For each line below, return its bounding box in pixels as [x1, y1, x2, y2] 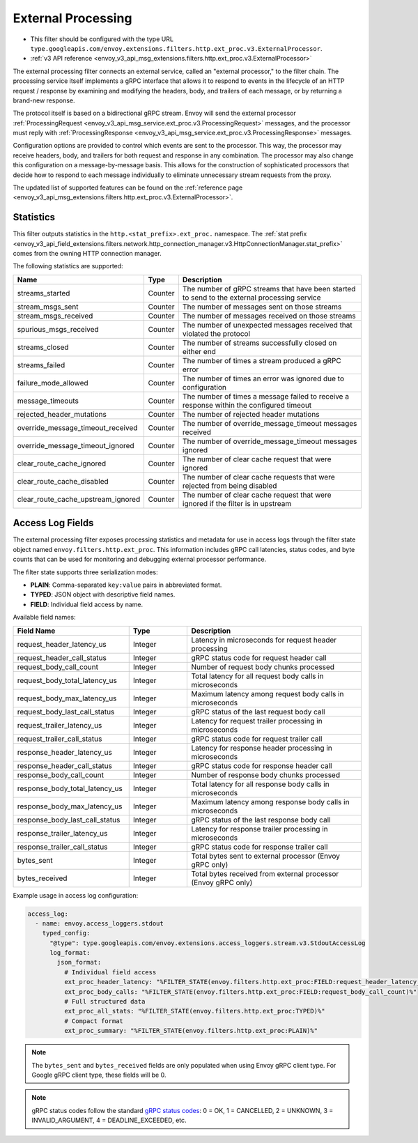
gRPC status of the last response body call [191, 815, 331, 824]
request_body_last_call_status [17, 707, 115, 716]
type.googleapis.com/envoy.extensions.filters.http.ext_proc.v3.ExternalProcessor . [30, 44, 323, 52]
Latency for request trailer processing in [191, 716, 323, 726]
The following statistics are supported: [13, 262, 123, 270]
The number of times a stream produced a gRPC [182, 355, 341, 365]
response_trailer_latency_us [17, 828, 108, 838]
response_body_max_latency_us [17, 801, 123, 811]
